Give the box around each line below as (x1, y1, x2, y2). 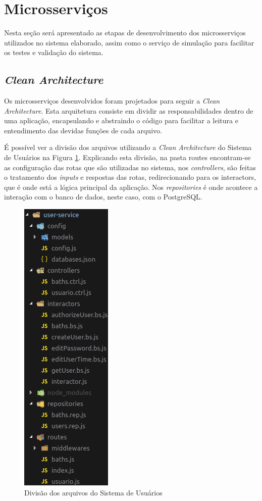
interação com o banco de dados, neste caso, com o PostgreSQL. (4, 191, 202, 202)
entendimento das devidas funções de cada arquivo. (4, 125, 162, 135)
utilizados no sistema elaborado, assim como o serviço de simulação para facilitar (4, 37, 254, 47)
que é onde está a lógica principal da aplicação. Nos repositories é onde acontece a (4, 181, 258, 192)
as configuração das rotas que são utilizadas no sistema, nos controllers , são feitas (4, 162, 256, 172)
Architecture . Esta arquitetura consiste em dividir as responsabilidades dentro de (4, 105, 253, 116)
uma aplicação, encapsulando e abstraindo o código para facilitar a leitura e (4, 115, 238, 126)
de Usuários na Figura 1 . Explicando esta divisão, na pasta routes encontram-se (4, 152, 251, 163)
